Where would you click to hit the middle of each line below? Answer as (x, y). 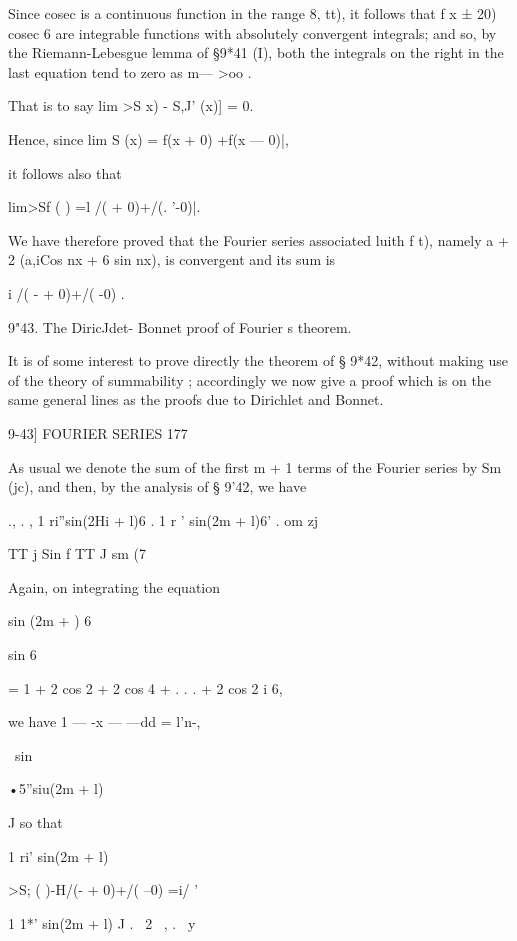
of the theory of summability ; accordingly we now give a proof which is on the (249, 379)
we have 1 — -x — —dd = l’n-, (104, 721)
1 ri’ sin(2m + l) (58, 855)
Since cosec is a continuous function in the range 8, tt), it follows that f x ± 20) (252, 13)
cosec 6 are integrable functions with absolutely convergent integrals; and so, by (252, 32)
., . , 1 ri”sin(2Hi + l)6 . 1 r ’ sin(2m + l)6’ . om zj (163, 519)
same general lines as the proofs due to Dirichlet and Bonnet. (196, 399)
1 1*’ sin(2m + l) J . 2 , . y (102, 922)
